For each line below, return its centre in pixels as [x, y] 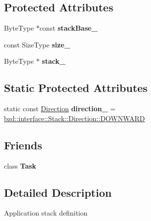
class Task [20, 165]
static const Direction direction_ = [60, 109]
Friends [23, 145]
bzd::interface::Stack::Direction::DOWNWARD [75, 118]
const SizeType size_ [37, 44]
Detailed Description [58, 192]
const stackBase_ [69, 28]
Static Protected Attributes [76, 88]
